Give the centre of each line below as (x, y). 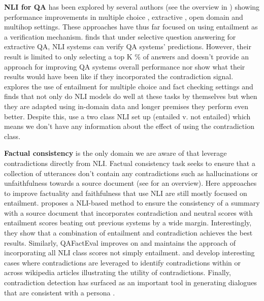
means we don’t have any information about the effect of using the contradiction (129, 126)
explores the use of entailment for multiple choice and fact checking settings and (129, 86)
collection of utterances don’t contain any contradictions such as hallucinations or (131, 173)
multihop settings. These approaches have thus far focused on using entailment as (131, 27)
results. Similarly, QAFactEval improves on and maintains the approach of (120, 242)
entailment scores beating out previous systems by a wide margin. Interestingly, (128, 223)
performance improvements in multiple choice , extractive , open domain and (124, 16)
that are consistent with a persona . (60, 292)
